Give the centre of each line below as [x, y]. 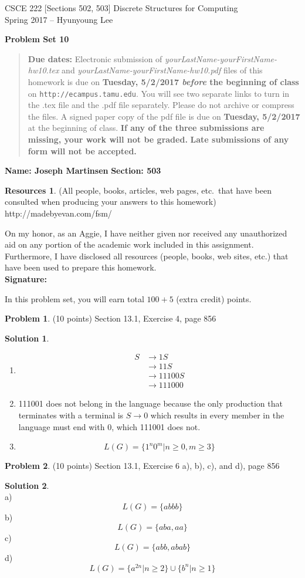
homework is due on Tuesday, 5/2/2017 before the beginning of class [163, 81]
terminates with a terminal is [71, 415]
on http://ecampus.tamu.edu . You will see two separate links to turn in [159, 93]
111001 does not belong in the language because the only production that [150, 403]
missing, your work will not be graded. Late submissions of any [158, 139]
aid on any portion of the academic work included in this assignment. [129, 244]
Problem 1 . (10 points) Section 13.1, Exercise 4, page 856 [111, 318]
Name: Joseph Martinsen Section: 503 [83, 170]
